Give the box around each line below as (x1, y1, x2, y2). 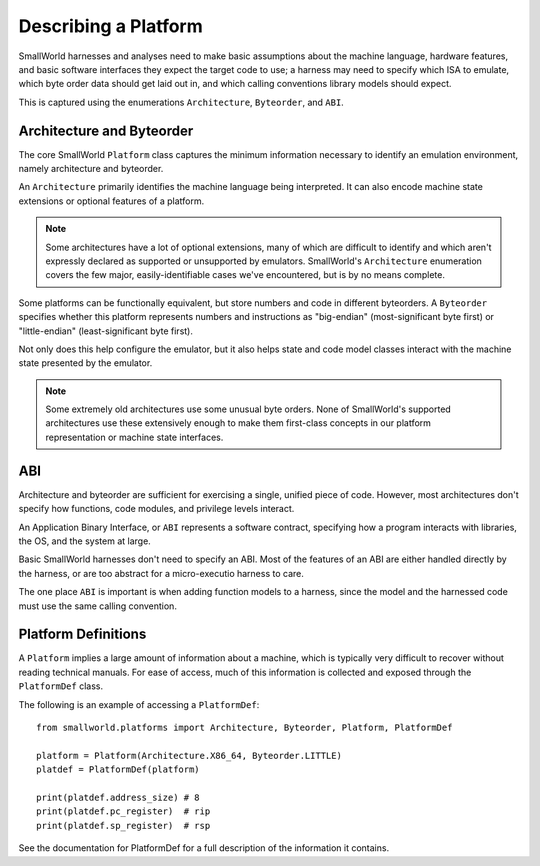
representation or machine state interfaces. (45, 431, 224, 443)
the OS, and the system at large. (18, 535, 152, 547)
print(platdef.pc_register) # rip (36, 806, 211, 817)
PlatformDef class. (18, 680, 104, 692)
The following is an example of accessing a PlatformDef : (18, 698, 260, 710)
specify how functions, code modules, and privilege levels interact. (18, 503, 295, 515)
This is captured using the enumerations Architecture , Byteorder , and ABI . (18, 96, 344, 108)
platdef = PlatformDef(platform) (36, 764, 200, 775)
